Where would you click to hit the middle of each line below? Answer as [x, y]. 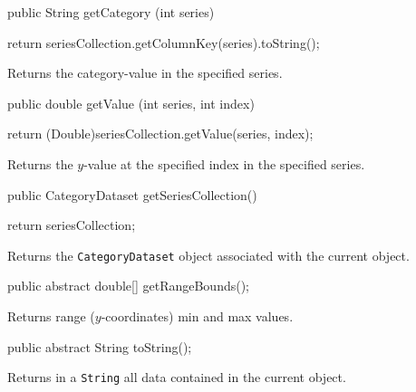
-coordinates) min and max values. [197, 316]
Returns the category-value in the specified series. [145, 73]
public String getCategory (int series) [111, 12]
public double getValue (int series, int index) [131, 103]
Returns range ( [51, 316]
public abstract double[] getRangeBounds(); [129, 286]
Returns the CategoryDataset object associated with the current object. [208, 255]
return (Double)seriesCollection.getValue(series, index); [160, 134]
